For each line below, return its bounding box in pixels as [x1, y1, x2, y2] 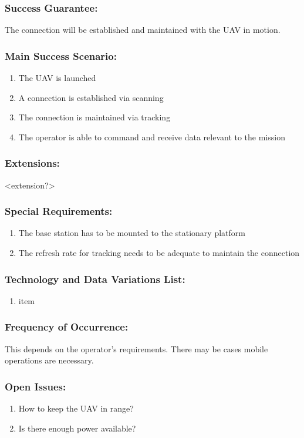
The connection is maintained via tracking [18, 111, 171, 123]
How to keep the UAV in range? [18, 402, 134, 415]
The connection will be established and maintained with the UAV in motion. [5, 23, 281, 36]
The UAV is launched [18, 72, 96, 84]
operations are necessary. [5, 354, 94, 366]
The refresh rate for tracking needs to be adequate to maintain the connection [18, 247, 300, 259]
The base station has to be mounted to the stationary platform [18, 227, 245, 239]
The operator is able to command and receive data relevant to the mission [18, 130, 285, 143]
